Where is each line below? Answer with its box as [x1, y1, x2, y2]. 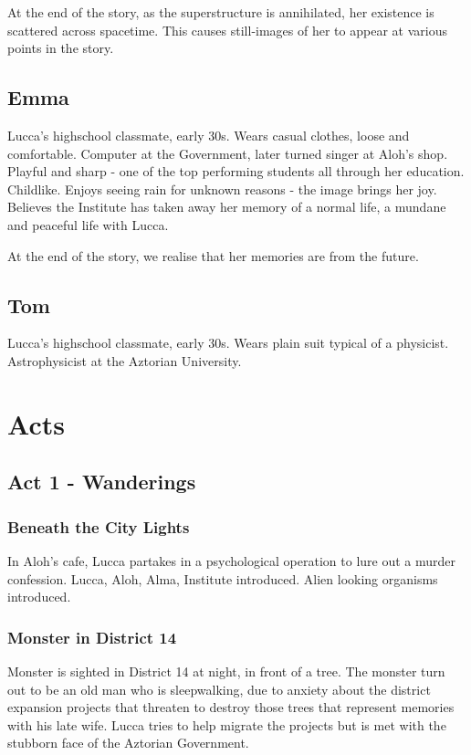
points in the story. [7, 38, 114, 58]
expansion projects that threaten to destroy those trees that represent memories [7, 697, 455, 717]
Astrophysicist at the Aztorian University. [7, 351, 242, 370]
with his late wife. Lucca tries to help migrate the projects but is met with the [7, 715, 446, 734]
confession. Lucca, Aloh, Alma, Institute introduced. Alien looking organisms [7, 569, 438, 588]
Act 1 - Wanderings [7, 467, 196, 496]
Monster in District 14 [7, 625, 177, 648]
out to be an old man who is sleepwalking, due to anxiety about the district [7, 679, 431, 698]
